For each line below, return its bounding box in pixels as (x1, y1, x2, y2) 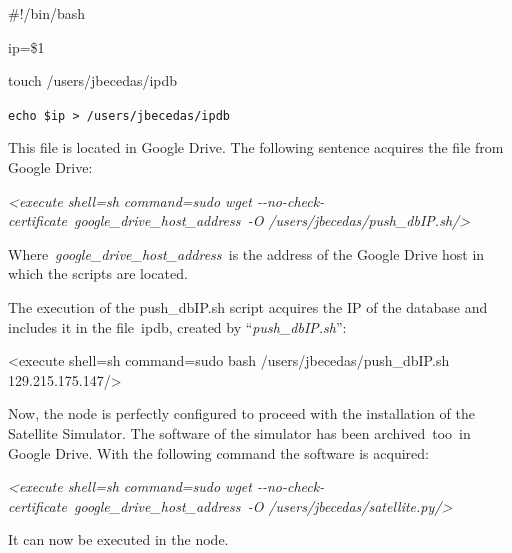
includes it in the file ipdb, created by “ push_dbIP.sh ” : (8, 316, 347, 337)
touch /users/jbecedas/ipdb (8, 70, 178, 91)
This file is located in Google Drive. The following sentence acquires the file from (8, 137, 504, 158)
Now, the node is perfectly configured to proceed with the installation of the (8, 403, 475, 424)
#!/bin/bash (8, 3, 86, 23)
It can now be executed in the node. (8, 529, 229, 550)
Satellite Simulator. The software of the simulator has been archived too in (8, 422, 471, 443)
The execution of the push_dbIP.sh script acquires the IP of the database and (8, 297, 488, 317)
